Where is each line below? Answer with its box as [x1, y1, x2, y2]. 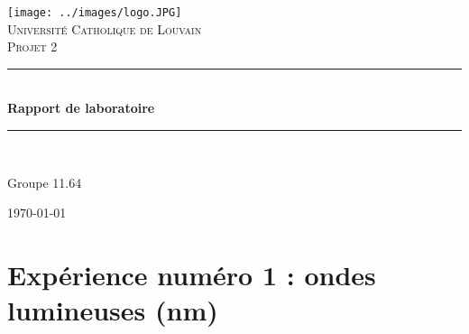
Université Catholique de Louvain [7, 19, 202, 38]
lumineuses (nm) [7, 292, 218, 329]
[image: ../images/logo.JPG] [7, 6, 182, 19]
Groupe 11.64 [7, 172, 82, 191]
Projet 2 [7, 37, 58, 56]
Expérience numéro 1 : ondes [7, 256, 376, 292]
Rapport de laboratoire [7, 98, 155, 117]
